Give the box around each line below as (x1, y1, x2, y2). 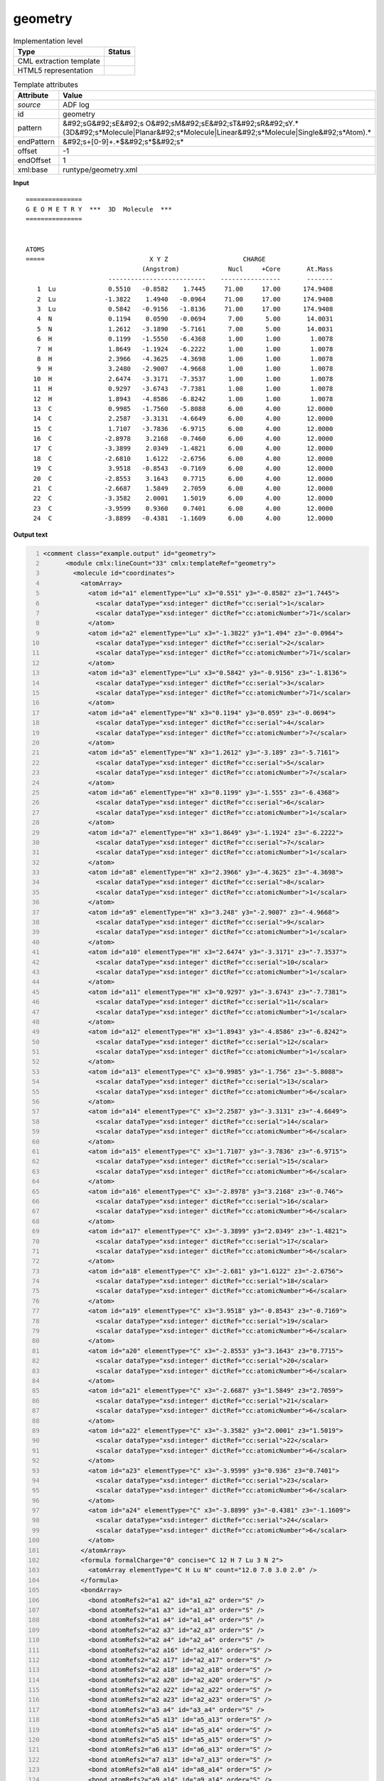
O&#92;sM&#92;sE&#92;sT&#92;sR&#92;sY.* (145, 118, 299, 128)
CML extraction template (17, 56, 100, 66)
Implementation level (13, 36, 83, 46)
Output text (13, 530, 48, 539)
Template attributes (13, 80, 78, 90)
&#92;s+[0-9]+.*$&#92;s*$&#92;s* (63, 137, 184, 147)
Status (107, 46, 131, 56)
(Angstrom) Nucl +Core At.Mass (142, 265, 334, 274)
